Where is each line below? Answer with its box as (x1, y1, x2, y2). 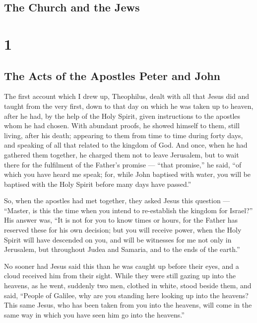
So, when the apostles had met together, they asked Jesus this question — (4, 195, 230, 206)
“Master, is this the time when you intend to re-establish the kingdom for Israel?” (4, 205, 253, 215)
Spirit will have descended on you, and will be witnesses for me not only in (4, 234, 232, 244)
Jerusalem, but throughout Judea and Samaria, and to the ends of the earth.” (4, 244, 240, 254)
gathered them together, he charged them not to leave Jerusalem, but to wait (4, 149, 239, 160)
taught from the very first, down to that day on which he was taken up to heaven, (4, 100, 254, 111)
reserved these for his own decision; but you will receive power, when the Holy (4, 225, 242, 235)
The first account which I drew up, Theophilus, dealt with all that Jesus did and (4, 91, 250, 101)
